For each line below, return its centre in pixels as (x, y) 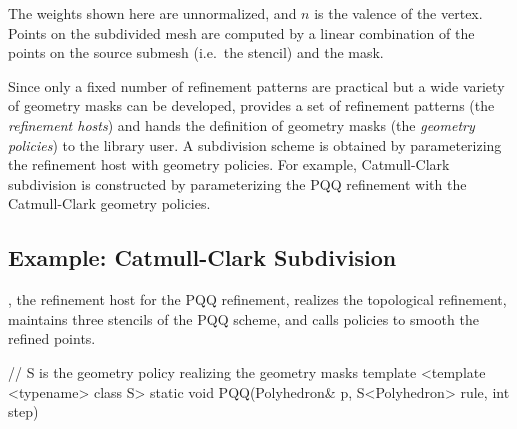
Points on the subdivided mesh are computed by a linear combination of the (241, 32)
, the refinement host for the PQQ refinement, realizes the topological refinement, (257, 299)
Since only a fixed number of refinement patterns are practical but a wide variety (256, 85)
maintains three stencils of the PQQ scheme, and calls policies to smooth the (243, 318)
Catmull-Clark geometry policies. (109, 203)
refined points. (52, 338)
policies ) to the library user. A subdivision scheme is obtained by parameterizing (255, 144)
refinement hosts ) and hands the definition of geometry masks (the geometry (241, 124)
